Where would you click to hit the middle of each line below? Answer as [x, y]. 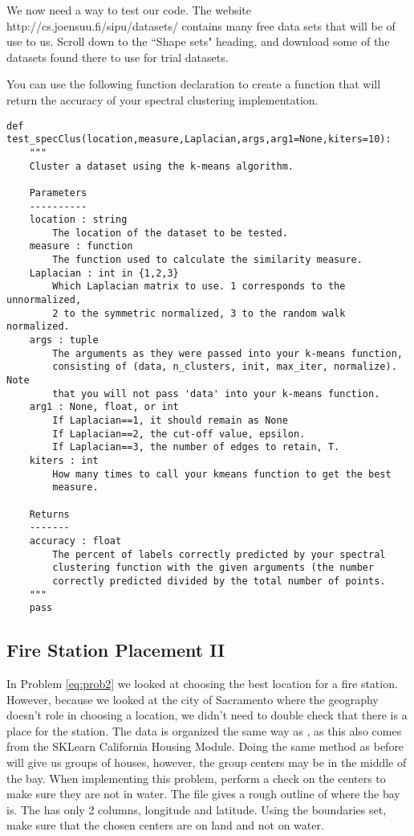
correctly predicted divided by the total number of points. [219, 581]
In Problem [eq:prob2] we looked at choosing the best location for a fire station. [202, 684]
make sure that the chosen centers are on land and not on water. [165, 825]
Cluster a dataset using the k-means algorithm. [161, 166]
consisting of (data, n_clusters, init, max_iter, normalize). [225, 367]
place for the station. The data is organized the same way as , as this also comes [204, 730]
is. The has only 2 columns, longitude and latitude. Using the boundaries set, [197, 809]
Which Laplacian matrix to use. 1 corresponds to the [199, 287]
